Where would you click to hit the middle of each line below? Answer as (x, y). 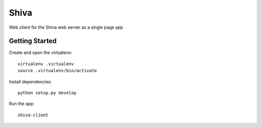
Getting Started (33, 41)
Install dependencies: (30, 82)
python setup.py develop (47, 93)
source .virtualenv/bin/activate (57, 71)
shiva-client (33, 115)
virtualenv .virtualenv (46, 64)
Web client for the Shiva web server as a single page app (66, 27)
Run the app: (22, 104)
